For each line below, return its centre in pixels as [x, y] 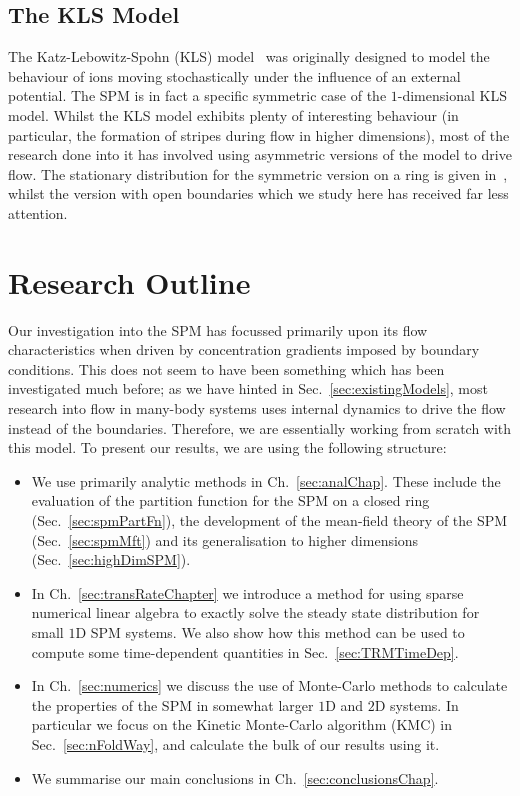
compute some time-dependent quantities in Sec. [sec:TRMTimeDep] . [245, 651]
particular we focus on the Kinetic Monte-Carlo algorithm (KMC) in [242, 724]
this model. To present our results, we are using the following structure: [227, 447]
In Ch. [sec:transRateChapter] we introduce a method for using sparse [247, 592]
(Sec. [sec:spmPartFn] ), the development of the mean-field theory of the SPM [269, 520]
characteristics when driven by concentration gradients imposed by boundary [244, 349]
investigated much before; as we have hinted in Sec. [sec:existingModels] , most [248, 388]
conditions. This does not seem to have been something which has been [226, 368]
